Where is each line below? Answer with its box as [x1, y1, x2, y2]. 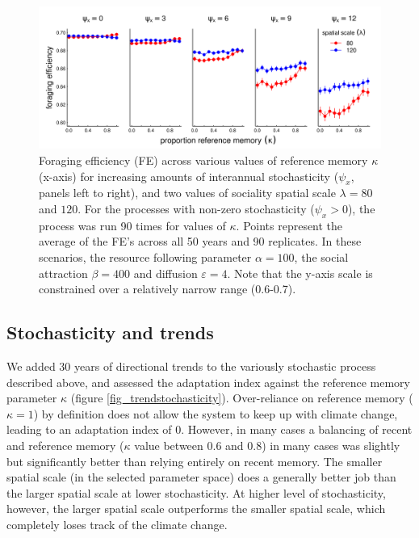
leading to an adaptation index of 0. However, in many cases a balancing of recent [6, 421, 413, 438]
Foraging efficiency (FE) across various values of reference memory [39, 151, 368, 168]
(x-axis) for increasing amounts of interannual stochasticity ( [39, 167, 339, 184]
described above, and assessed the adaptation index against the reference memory [6, 373, 410, 390]
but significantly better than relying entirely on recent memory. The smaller [6, 452, 383, 469]
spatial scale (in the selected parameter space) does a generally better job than [6, 469, 396, 485]
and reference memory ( [6, 436, 124, 453]
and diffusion [133, 264, 198, 281]
